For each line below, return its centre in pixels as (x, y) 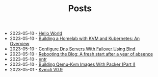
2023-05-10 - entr (28, 59)
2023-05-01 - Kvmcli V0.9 (36, 70)
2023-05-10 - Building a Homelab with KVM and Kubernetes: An (75, 38)
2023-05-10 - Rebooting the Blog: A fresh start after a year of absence (81, 54)
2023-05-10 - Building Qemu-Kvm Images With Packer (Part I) (73, 64)
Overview (19, 44)
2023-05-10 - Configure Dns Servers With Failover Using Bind (73, 49)
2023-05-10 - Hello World (36, 33)
